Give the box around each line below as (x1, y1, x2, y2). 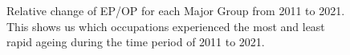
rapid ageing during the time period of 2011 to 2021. (6, 33, 265, 50)
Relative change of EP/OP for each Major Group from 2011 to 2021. (6, 2, 345, 18)
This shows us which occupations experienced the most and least (6, 18, 325, 34)
